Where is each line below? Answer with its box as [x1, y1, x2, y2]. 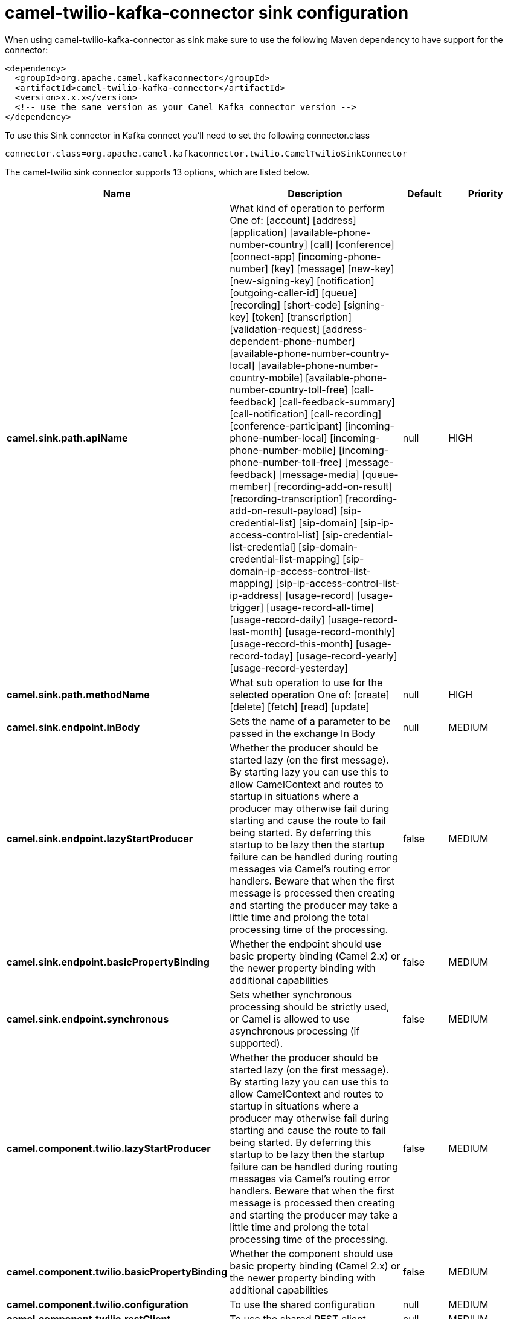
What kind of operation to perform [230, 201, 385, 214]
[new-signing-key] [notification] [230, 274, 375, 287]
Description [288, 187, 342, 200]
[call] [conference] [310, 238, 394, 250]
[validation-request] [230, 322, 320, 335]
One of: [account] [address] [230, 214, 356, 226]
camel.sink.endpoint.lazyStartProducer [7, 832, 193, 845]
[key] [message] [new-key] [271, 262, 394, 275]
